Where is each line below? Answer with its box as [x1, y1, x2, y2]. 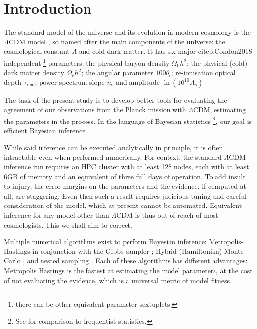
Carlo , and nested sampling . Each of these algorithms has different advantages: [4, 255, 248, 266]
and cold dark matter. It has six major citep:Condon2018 [79, 46, 252, 56]
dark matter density [4, 67, 64, 78]
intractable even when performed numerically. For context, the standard [4, 152, 222, 162]
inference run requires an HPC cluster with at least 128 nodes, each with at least [4, 161, 249, 171]
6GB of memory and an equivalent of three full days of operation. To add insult [4, 171, 246, 181]
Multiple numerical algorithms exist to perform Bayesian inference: [4, 236, 207, 247]
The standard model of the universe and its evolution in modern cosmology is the [4, 27, 251, 37]
